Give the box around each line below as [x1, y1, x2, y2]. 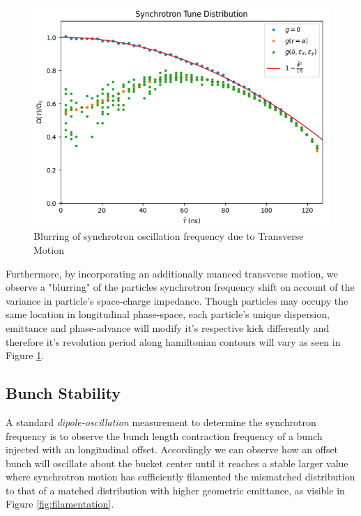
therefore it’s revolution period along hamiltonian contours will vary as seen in [6, 334, 341, 349]
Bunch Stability [6, 382, 121, 404]
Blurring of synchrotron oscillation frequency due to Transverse [33, 229, 304, 243]
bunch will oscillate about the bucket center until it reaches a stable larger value [6, 455, 348, 470]
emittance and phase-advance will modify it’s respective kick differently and [6, 320, 330, 335]
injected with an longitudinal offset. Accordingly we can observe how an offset [6, 442, 339, 457]
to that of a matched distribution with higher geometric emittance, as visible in [6, 483, 345, 497]
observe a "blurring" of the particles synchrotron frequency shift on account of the [6, 280, 355, 294]
